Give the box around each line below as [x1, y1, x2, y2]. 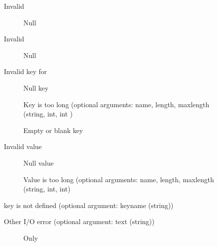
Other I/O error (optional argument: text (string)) [4, 216, 155, 227]
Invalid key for [4, 66, 47, 76]
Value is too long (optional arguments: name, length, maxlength [23, 174, 214, 184]
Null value [23, 157, 54, 168]
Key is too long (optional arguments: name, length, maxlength [23, 99, 210, 109]
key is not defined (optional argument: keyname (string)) [4, 200, 174, 210]
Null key [23, 82, 49, 93]
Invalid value [4, 141, 42, 151]
